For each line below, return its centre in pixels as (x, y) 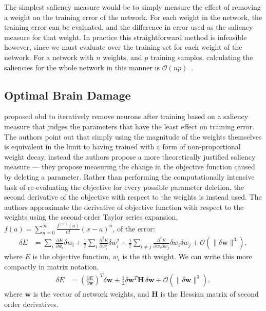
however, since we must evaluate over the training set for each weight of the (123, 47)
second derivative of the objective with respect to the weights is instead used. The (133, 197)
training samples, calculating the (202, 57)
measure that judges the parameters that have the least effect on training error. (129, 126)
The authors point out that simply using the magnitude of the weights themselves (133, 136)
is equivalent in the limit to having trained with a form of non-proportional (122, 147)
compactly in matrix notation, (52, 266)
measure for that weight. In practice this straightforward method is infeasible (126, 37)
